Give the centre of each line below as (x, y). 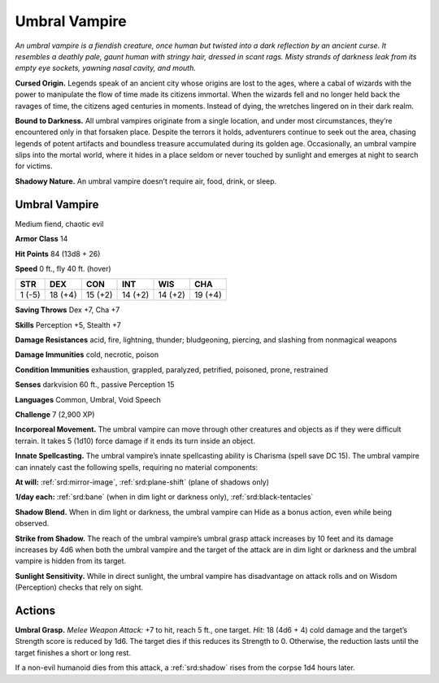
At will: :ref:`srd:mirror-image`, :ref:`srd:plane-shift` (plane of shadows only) (142, 482)
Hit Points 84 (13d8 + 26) (58, 254)
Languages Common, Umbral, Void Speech (88, 399)
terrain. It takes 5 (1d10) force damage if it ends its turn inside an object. (135, 441)
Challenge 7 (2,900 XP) (55, 415)
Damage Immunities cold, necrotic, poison (87, 355)
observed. (32, 524)
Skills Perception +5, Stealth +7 (68, 324)
